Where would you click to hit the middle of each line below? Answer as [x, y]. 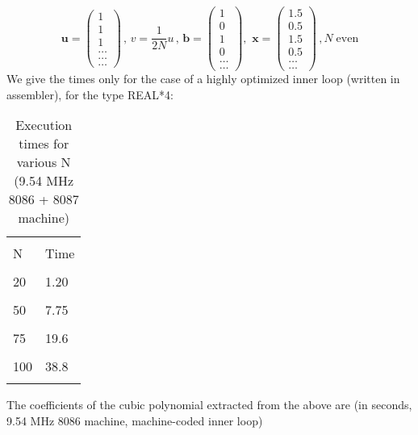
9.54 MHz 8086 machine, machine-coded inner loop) [135, 421]
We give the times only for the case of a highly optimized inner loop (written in [203, 79]
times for [44, 144]
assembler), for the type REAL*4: [90, 94]
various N [44, 162]
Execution [44, 125]
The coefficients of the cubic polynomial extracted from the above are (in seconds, [209, 405]
